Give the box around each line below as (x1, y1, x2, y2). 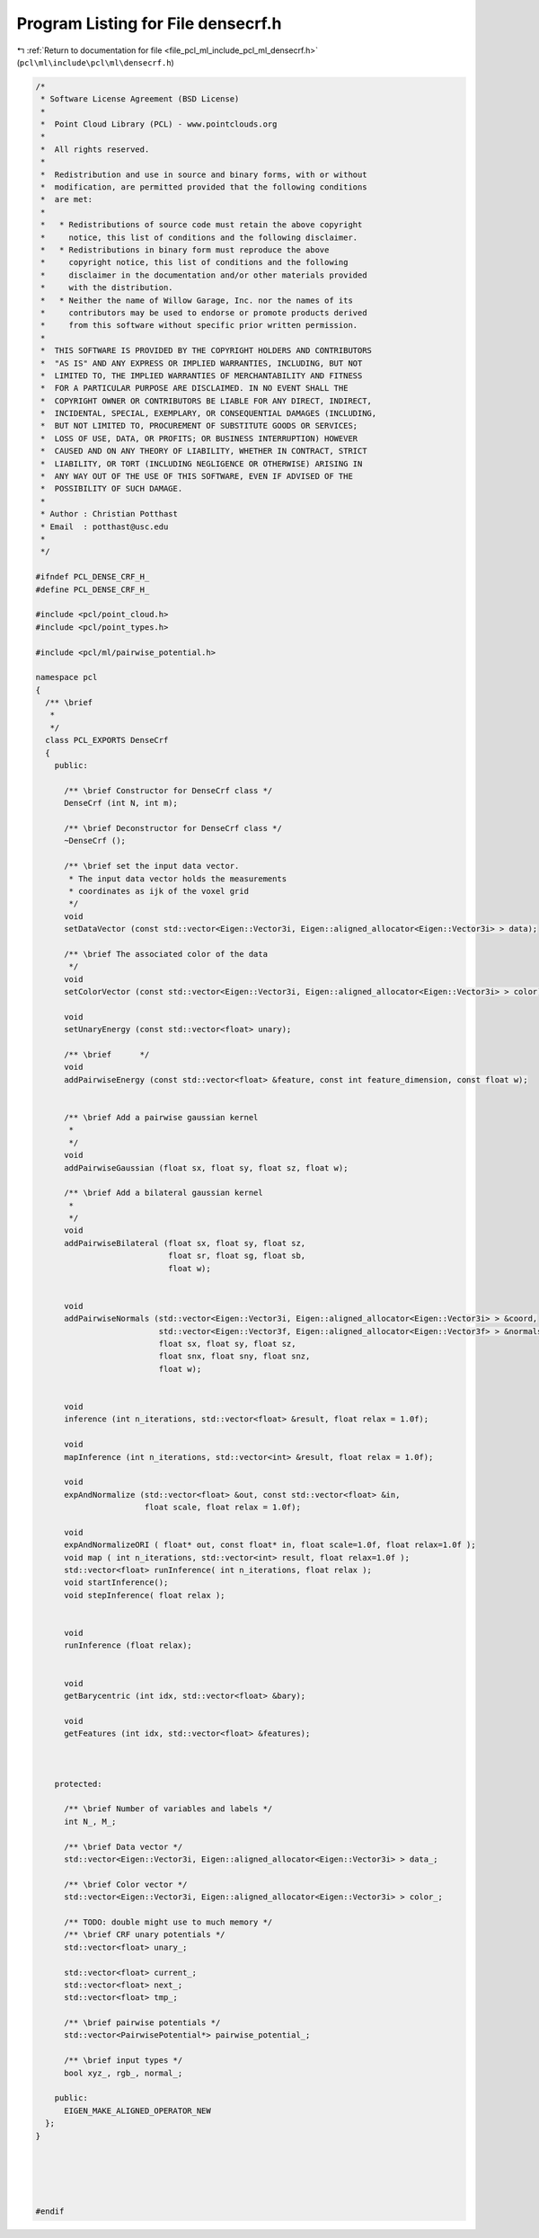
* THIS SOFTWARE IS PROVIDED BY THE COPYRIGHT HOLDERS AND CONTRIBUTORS (40, 346, 373, 356)
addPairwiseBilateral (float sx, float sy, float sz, (64, 1238, 306, 1248)
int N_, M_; (64, 1816, 117, 1827)
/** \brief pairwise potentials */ (64, 2018, 221, 2028)
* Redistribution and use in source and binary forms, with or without (40, 169, 367, 180)
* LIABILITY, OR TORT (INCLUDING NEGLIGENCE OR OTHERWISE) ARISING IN (40, 458, 363, 469)
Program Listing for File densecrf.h (16, 13, 282, 33)
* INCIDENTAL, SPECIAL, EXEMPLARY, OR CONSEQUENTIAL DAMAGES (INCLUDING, (40, 409, 377, 419)
